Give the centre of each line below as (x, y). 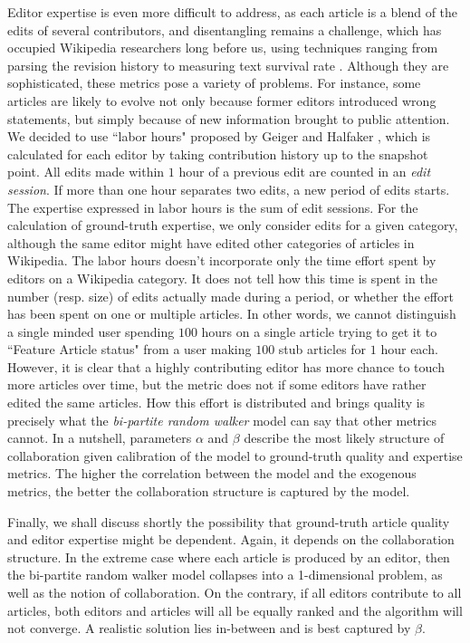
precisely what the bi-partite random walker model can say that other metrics (222, 420)
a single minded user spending (91, 331)
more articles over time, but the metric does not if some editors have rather (217, 384)
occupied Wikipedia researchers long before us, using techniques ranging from (223, 48)
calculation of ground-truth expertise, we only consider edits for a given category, (233, 225)
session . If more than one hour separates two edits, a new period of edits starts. (229, 189)
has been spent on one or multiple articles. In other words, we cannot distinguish (232, 314)
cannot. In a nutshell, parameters (100, 438)
